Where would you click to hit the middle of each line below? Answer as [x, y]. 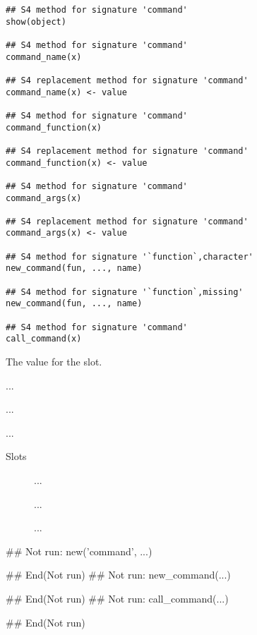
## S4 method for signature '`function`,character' [130, 256]
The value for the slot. [54, 362]
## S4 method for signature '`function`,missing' [125, 292]
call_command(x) [44, 339]
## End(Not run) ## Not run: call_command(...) [117, 598]
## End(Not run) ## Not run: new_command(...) [118, 575]
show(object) [36, 22]
